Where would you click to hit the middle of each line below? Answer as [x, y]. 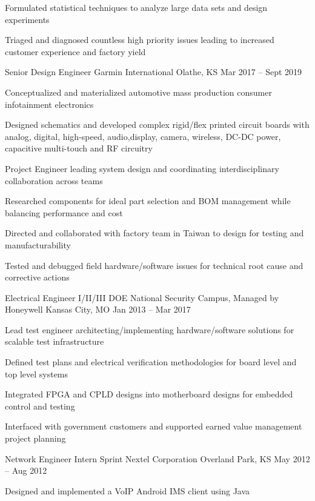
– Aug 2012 [26, 470]
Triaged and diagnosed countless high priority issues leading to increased [140, 40]
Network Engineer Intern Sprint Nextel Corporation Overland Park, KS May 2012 [157, 458]
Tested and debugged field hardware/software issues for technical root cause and [154, 265]
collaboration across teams [54, 180]
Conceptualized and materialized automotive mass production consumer [138, 92]
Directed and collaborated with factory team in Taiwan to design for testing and [154, 233]
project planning [35, 438]
